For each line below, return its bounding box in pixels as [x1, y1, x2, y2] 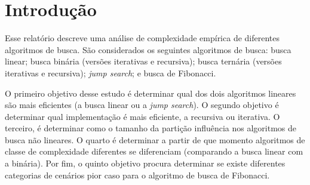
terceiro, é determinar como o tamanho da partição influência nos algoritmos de [5, 122, 297, 134]
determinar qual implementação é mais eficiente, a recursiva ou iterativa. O [5, 110, 280, 122]
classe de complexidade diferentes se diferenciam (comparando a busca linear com [5, 145, 303, 158]
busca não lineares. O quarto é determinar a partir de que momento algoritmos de [5, 133, 305, 146]
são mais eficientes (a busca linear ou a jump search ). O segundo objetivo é [5, 98, 279, 111]
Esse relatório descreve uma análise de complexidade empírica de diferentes [5, 32, 280, 44]
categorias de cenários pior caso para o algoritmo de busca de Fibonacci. [5, 168, 270, 181]
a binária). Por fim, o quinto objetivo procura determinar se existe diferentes [5, 157, 286, 169]
